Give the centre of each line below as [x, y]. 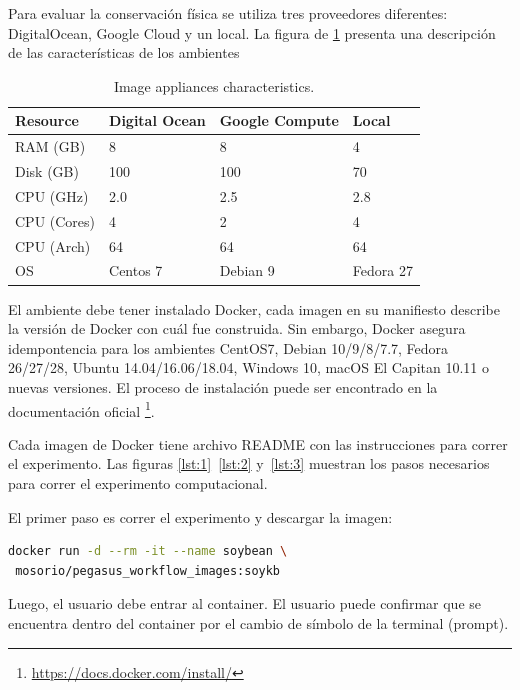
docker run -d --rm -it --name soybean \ [148, 551]
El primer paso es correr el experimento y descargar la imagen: [200, 516]
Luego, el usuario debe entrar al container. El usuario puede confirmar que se [245, 603]
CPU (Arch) [53, 245]
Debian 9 [247, 270]
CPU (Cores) [55, 220]
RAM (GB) [50, 146]
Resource [47, 120]
